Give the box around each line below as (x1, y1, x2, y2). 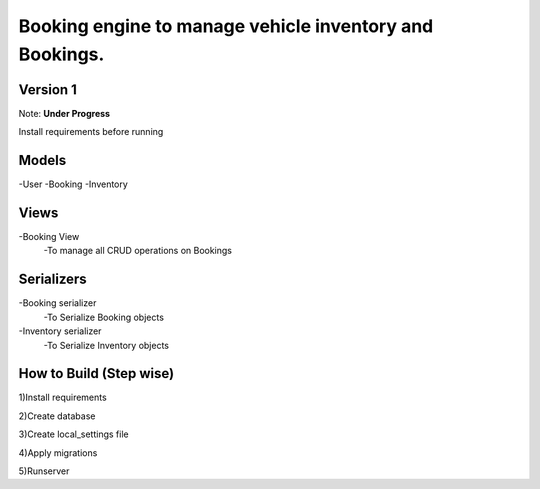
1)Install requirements (18, 391, 107, 404)
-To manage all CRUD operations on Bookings (43, 245, 232, 257)
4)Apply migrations (18, 446, 98, 459)
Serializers (18, 271, 87, 288)
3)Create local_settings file (18, 428, 129, 440)
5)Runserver (18, 465, 70, 477)
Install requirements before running (18, 126, 164, 138)
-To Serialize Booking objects (43, 311, 165, 323)
